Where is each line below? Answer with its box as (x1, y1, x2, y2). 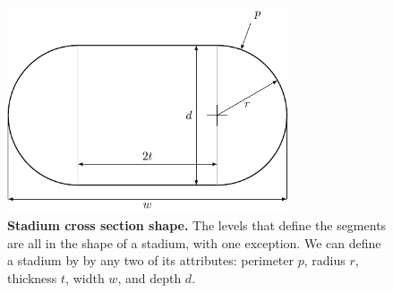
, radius (303, 251, 346, 270)
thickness (7, 268, 57, 287)
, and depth (117, 268, 182, 287)
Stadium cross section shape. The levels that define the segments (7, 216, 387, 235)
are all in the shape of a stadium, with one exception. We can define (7, 233, 381, 252)
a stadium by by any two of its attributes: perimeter (7, 251, 295, 270)
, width (65, 268, 105, 287)
